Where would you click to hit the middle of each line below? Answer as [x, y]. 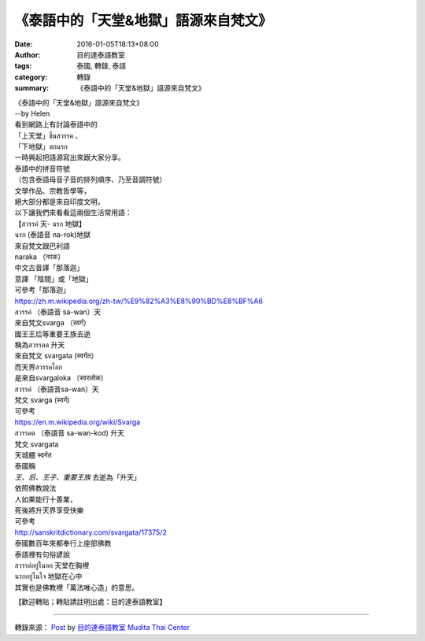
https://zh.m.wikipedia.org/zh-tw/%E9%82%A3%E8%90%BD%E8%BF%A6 [139, 301]
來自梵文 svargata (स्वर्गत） [56, 356]
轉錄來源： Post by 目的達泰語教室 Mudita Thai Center [102, 628]
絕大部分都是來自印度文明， [59, 202]
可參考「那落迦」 [42, 290]
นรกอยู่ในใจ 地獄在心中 [48, 576]
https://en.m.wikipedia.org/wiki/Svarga [78, 422]
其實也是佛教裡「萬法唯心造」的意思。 [77, 587]
